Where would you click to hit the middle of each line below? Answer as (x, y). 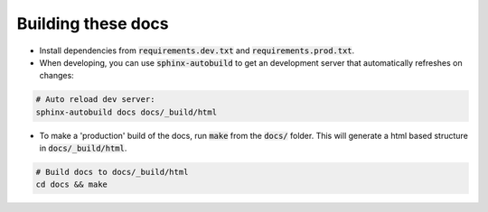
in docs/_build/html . (83, 148)
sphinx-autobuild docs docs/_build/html (126, 112)
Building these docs (93, 23)
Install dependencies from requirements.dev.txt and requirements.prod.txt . (197, 51)
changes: (56, 76)
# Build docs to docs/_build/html (112, 172)
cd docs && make (72, 184)
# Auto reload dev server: (95, 100)
